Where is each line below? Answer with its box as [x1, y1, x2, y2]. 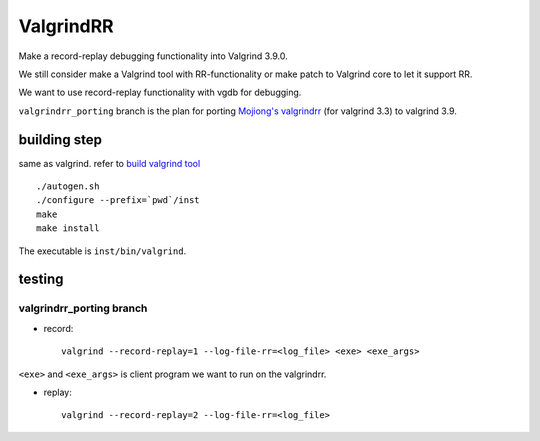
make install [36, 223, 100, 234]
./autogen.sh [36, 181, 100, 192]
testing [18, 271, 64, 288]
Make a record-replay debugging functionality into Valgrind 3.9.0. [18, 50, 289, 62]
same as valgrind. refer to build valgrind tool [18, 157, 201, 169]
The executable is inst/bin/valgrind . [18, 245, 187, 257]
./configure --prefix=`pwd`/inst [36, 195, 200, 206]
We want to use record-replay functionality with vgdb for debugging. [18, 86, 302, 99]
